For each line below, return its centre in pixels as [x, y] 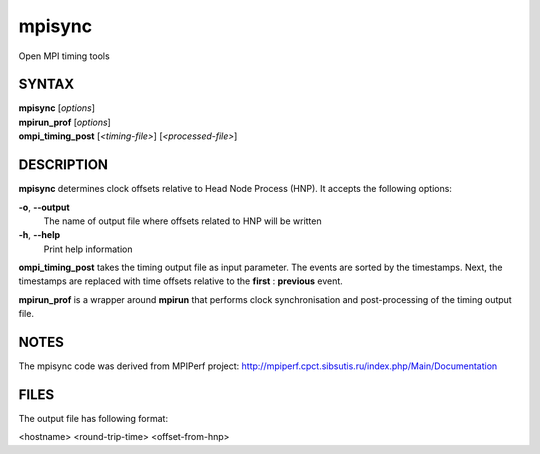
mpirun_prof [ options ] [65, 122]
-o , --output [44, 207]
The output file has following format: [93, 419]
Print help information [88, 249]
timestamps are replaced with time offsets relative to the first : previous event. [181, 281]
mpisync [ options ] [56, 108]
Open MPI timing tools [64, 56]
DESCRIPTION [63, 165]
